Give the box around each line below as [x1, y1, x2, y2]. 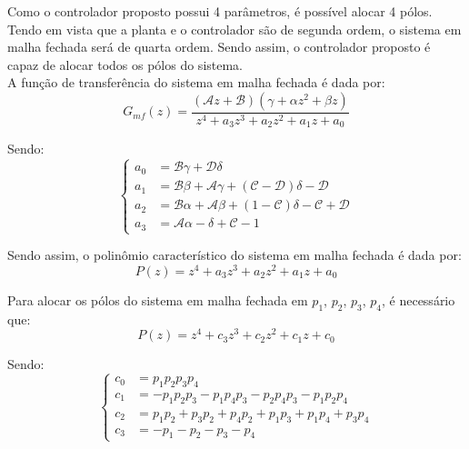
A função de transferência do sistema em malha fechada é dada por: [7, 73, 385, 92]
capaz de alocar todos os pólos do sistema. [7, 55, 243, 74]
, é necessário [381, 290, 455, 309]
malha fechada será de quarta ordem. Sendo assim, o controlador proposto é [7, 37, 431, 56]
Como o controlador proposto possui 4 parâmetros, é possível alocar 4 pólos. [7, 2, 433, 20]
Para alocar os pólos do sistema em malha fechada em [7, 290, 308, 309]
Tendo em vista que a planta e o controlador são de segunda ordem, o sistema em [7, 19, 462, 38]
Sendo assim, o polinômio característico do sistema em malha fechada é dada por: [7, 245, 462, 264]
